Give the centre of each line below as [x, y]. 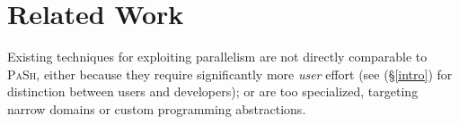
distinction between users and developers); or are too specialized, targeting [213, 91]
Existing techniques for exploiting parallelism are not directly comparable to [217, 57]
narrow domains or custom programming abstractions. [157, 108]
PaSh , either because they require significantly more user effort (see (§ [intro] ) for [230, 74]
